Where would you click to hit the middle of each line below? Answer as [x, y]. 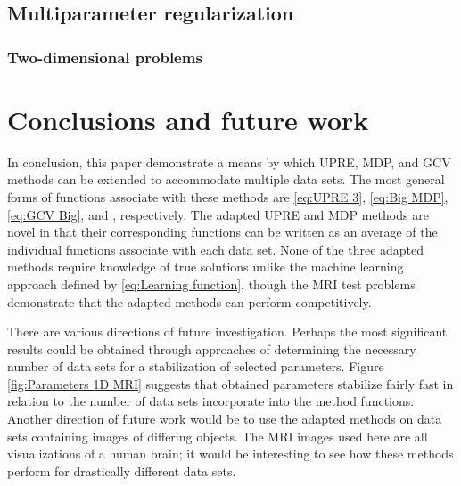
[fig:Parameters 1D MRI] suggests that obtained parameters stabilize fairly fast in [230, 383]
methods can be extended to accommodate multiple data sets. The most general [226, 179]
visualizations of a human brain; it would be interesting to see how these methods [230, 454]
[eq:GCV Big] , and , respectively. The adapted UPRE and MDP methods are [218, 214]
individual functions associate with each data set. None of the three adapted [216, 249]
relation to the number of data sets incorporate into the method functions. [211, 401]
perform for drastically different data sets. [122, 470]
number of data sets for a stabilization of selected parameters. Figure [196, 366]
